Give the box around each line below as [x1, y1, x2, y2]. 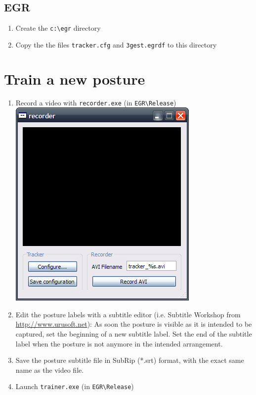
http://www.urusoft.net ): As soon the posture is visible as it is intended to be [15, 319, 252, 329]
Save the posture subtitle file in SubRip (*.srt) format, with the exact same [15, 355, 244, 365]
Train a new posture [4, 68, 145, 89]
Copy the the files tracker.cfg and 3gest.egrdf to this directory [15, 39, 217, 49]
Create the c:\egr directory [15, 23, 101, 33]
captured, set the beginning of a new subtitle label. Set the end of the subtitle [15, 329, 252, 339]
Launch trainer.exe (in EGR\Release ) [15, 381, 134, 392]
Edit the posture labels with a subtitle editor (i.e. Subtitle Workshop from [15, 309, 241, 319]
